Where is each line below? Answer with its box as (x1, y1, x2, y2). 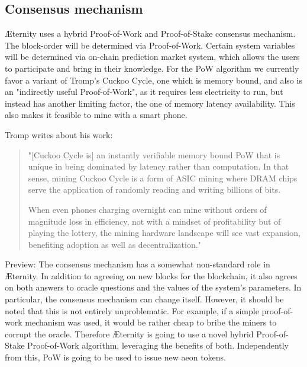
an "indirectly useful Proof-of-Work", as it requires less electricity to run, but (5, 85, 283, 98)
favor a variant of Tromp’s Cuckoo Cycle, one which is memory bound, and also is (5, 74, 302, 86)
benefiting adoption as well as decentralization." (28, 238, 201, 250)
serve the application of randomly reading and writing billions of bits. (28, 183, 281, 196)
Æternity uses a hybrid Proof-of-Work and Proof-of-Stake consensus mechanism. (5, 27, 296, 40)
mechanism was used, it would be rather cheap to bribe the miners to (25, 316, 277, 328)
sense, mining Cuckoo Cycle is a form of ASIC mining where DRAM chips (28, 171, 298, 184)
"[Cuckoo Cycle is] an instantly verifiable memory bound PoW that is (28, 148, 280, 161)
